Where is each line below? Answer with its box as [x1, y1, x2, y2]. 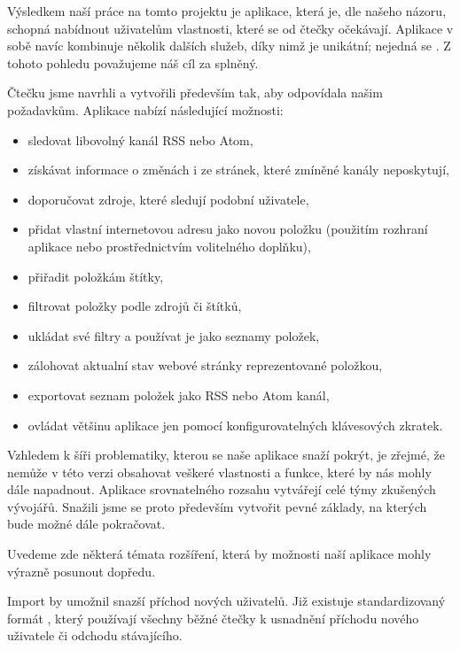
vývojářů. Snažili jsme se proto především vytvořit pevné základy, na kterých [7, 497, 427, 515]
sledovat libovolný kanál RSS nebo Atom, [27, 130, 253, 149]
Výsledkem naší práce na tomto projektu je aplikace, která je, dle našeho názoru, [7, 2, 447, 19]
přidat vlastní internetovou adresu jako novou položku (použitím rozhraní [27, 220, 428, 238]
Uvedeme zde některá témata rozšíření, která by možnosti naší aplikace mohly [7, 545, 432, 563]
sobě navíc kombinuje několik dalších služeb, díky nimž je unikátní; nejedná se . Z [7, 36, 451, 55]
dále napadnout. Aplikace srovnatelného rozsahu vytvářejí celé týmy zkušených [7, 480, 436, 499]
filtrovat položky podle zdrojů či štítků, [27, 297, 242, 315]
